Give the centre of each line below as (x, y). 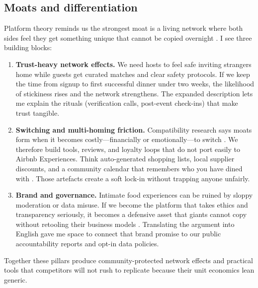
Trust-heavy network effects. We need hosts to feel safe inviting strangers (133, 64)
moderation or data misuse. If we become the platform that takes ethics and (132, 204)
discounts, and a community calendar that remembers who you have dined (129, 168)
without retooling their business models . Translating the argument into (125, 224)
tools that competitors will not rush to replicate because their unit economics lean (129, 270)
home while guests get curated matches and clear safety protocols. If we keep (133, 74)
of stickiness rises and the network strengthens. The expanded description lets (134, 93)
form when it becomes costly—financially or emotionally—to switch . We (127, 139)
